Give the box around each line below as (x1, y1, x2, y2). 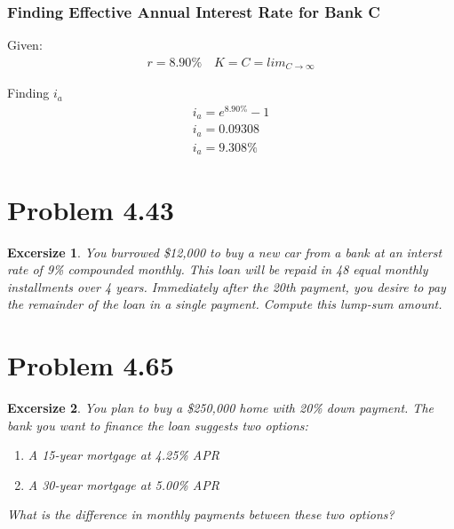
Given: (7, 36, 43, 54)
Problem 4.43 (7, 191, 174, 227)
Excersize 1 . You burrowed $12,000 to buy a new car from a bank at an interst (7, 242, 442, 261)
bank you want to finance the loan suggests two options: (7, 415, 308, 434)
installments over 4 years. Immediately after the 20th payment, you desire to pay (7, 277, 446, 296)
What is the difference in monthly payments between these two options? (7, 505, 394, 524)
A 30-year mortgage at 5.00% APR (28, 475, 219, 493)
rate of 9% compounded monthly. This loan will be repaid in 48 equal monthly (7, 260, 428, 279)
